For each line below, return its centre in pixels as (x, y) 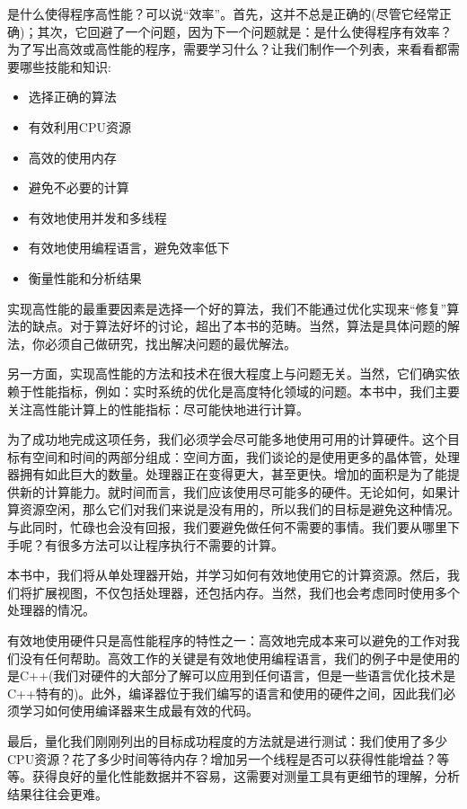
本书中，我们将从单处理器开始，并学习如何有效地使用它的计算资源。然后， (227, 575)
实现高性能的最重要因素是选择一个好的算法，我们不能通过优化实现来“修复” (227, 308)
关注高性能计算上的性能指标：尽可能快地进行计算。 (158, 409)
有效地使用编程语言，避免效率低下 (129, 248)
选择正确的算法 (72, 97)
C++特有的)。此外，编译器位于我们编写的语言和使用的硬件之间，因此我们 (225, 693)
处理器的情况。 (51, 610)
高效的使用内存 (72, 157)
